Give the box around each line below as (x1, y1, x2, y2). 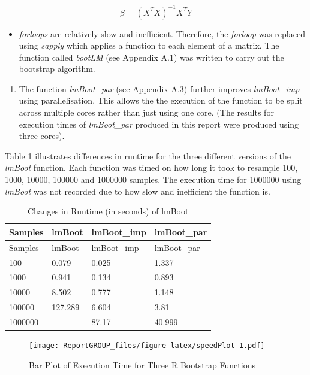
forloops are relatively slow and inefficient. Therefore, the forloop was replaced (19, 27, 305, 40)
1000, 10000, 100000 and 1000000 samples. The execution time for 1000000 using (5, 173, 302, 186)
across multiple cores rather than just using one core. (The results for (19, 106, 274, 119)
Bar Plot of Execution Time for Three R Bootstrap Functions (29, 358, 255, 371)
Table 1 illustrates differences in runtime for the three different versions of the (5, 149, 291, 162)
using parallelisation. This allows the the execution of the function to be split (19, 94, 303, 107)
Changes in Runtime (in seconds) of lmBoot (27, 205, 189, 217)
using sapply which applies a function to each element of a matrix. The (19, 39, 279, 52)
